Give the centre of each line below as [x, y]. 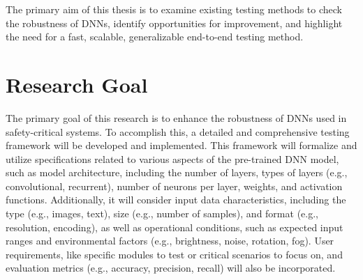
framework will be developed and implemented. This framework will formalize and [181, 145]
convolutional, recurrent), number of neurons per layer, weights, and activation [174, 186]
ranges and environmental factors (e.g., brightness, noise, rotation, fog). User [170, 241]
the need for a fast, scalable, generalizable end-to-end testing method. [155, 37]
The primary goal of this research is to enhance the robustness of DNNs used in [176, 117]
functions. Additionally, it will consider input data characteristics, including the [176, 200]
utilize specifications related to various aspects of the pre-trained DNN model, [172, 158]
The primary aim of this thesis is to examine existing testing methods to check [174, 9]
